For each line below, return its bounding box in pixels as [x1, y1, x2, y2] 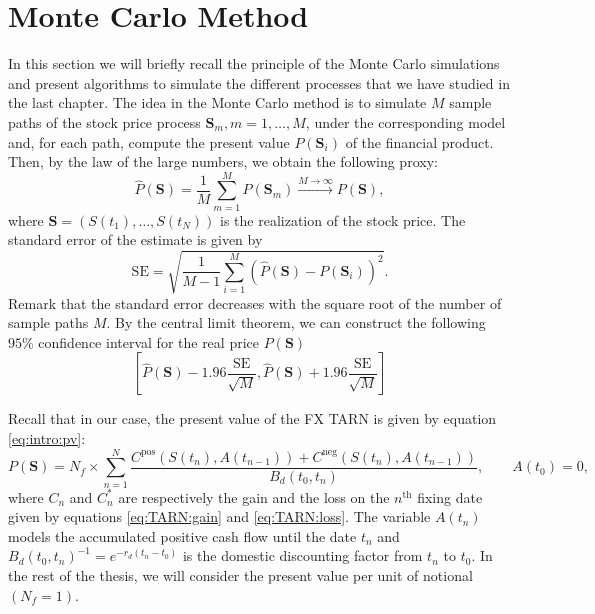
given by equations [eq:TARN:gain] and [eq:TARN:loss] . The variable [8, 506, 431, 527]
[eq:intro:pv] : [8, 427, 86, 448]
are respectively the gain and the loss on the [118, 486, 390, 507]
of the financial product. [345, 131, 494, 152]
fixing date [417, 486, 483, 507]
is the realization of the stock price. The [220, 209, 466, 230]
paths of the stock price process [8, 111, 201, 132]
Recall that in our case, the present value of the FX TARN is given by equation [8, 408, 497, 429]
